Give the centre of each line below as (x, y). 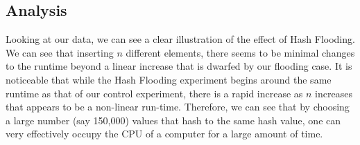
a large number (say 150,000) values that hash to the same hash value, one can (173, 120)
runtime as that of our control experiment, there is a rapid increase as (154, 93)
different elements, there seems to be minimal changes (240, 52)
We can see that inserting (60, 52)
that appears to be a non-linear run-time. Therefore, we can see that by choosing (178, 107)
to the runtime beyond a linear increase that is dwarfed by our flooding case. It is (179, 66)
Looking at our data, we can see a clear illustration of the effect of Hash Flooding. (180, 39)
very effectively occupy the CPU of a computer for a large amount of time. (164, 134)
